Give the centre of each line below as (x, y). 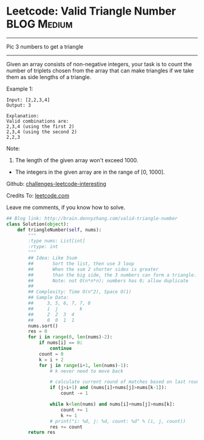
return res (42, 433)
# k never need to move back (86, 371)
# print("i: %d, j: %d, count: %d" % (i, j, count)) (118, 421)
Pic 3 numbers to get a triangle (45, 46)
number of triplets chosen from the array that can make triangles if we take (100, 70)
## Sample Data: (49, 298)
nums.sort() (43, 326)
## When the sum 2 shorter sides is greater (93, 269)
